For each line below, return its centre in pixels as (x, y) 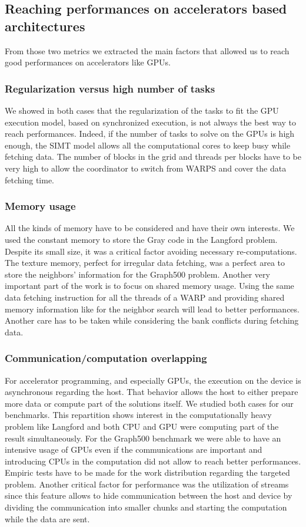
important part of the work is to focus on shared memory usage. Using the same (149, 286)
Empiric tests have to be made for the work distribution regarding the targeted (147, 472)
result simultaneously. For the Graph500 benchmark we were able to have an (143, 438)
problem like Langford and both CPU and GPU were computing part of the (142, 426)
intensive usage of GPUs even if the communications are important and (134, 449)
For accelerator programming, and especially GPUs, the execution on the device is (153, 380)
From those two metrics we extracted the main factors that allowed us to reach (147, 50)
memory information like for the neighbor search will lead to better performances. (152, 309)
